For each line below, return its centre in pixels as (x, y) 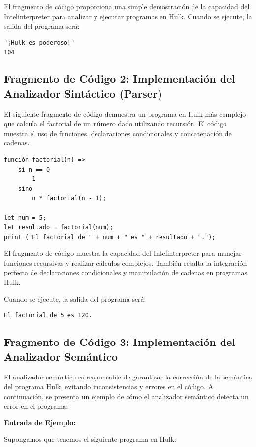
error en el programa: (36, 406)
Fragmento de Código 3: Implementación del (120, 342)
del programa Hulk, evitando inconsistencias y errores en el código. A (109, 387)
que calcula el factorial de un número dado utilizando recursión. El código (115, 123)
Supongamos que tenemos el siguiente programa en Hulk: (90, 439)
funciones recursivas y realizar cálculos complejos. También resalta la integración (126, 262)
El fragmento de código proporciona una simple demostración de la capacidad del (127, 6)
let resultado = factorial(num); (59, 227)
